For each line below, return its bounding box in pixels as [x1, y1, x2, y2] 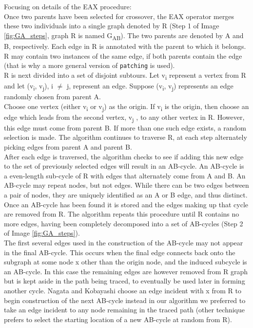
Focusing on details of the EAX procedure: [4, 1, 132, 11]
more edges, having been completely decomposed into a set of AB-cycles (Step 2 [4, 218, 243, 228]
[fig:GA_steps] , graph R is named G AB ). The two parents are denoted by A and [4, 30, 244, 42]
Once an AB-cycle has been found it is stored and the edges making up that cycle [4, 199, 249, 209]
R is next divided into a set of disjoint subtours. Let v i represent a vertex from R [4, 69, 246, 81]
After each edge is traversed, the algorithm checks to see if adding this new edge [4, 151, 244, 161]
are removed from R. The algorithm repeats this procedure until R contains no [4, 209, 239, 219]
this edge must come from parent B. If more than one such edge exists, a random [4, 122, 246, 132]
